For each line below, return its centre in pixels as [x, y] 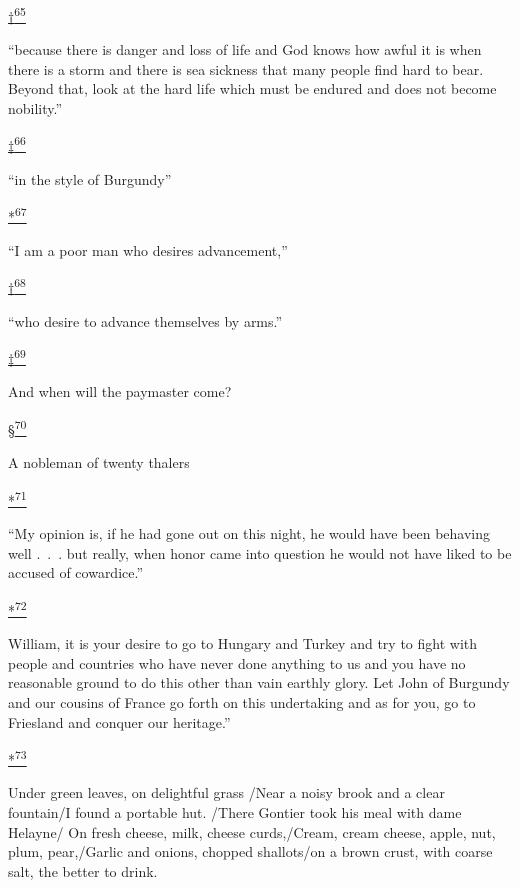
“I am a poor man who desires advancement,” [148, 249]
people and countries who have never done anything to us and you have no [237, 662]
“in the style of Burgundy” [90, 178]
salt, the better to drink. [83, 870]
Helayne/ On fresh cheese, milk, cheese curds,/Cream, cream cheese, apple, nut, [252, 831]
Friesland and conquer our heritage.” [119, 721]
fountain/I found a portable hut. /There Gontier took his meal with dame [235, 811]
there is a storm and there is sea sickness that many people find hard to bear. [246, 68]
